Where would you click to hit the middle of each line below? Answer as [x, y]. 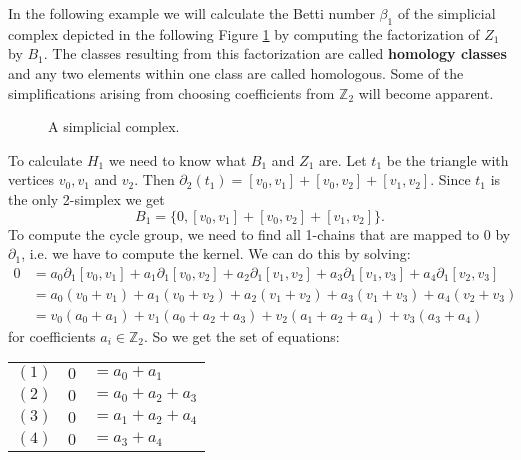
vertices [31, 179]
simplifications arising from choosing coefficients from [171, 92]
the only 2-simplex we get [86, 198]
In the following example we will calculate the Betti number [191, 13]
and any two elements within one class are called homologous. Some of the [236, 72]
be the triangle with [447, 159]
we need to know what [177, 159]
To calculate [45, 159]
